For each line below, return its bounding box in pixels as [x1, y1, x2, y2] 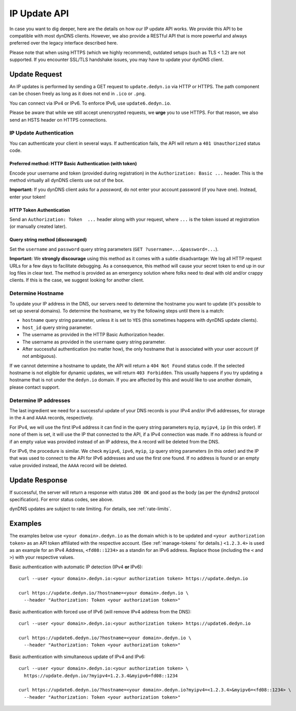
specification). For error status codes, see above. [9, 496, 114, 503]
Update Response [9, 475, 68, 485]
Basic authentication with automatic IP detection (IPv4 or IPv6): [9, 564, 143, 570]
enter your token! [9, 194, 46, 200]
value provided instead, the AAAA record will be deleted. [9, 462, 128, 468]
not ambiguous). [22, 353, 57, 359]
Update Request [9, 70, 62, 79]
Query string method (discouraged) [9, 237, 87, 243]
